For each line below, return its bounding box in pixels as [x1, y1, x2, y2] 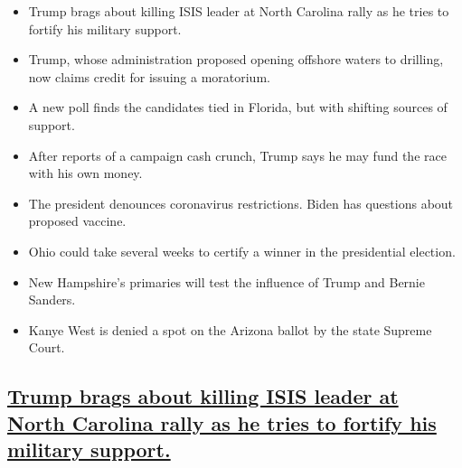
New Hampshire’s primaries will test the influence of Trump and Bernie [28, 272, 425, 291]
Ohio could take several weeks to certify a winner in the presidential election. [28, 241, 456, 260]
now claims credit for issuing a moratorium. [28, 67, 270, 86]
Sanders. [28, 290, 76, 309]
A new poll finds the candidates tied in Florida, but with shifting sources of [28, 98, 448, 117]
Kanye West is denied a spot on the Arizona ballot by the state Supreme [28, 320, 432, 339]
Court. [28, 338, 65, 357]
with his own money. [28, 164, 143, 183]
